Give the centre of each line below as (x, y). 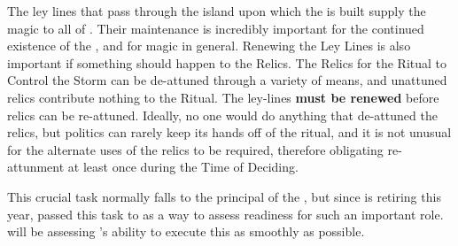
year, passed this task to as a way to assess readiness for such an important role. (225, 214)
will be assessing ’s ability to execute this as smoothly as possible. (186, 231)
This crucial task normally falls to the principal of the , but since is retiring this (224, 196)
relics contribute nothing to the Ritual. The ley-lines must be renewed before (223, 97)
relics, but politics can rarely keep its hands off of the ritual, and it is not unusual (229, 132)
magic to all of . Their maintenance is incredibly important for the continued (216, 28)
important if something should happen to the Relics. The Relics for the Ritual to (227, 62)
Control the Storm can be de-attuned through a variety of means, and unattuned (227, 80)
